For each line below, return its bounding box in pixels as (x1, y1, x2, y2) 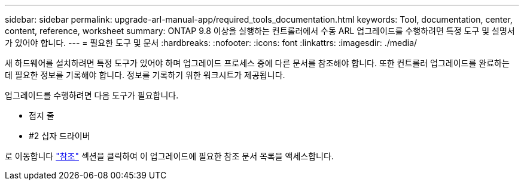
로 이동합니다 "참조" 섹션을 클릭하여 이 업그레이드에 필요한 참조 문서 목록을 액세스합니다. (5, 151, 334, 161)
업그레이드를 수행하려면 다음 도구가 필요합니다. (5, 90, 179, 100)
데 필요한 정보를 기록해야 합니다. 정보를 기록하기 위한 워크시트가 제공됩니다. (5, 70, 285, 80)
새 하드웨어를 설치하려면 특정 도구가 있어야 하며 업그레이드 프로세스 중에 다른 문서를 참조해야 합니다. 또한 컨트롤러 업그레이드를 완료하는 (5, 58, 510, 68)
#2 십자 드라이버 (29, 131, 90, 141)
